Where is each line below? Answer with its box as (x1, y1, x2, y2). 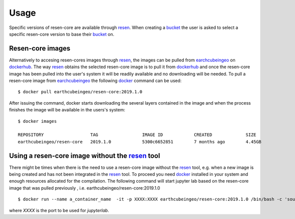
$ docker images (18, 118, 57, 124)
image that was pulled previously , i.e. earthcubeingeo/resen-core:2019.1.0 (9, 185, 160, 191)
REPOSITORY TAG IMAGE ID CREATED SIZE (18, 132, 257, 137)
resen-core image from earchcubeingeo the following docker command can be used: (9, 78, 182, 83)
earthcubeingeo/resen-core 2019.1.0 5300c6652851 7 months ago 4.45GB (18, 139, 262, 144)
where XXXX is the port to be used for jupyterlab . (9, 207, 109, 213)
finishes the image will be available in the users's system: (9, 107, 125, 113)
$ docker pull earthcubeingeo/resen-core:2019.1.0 (18, 89, 143, 95)
